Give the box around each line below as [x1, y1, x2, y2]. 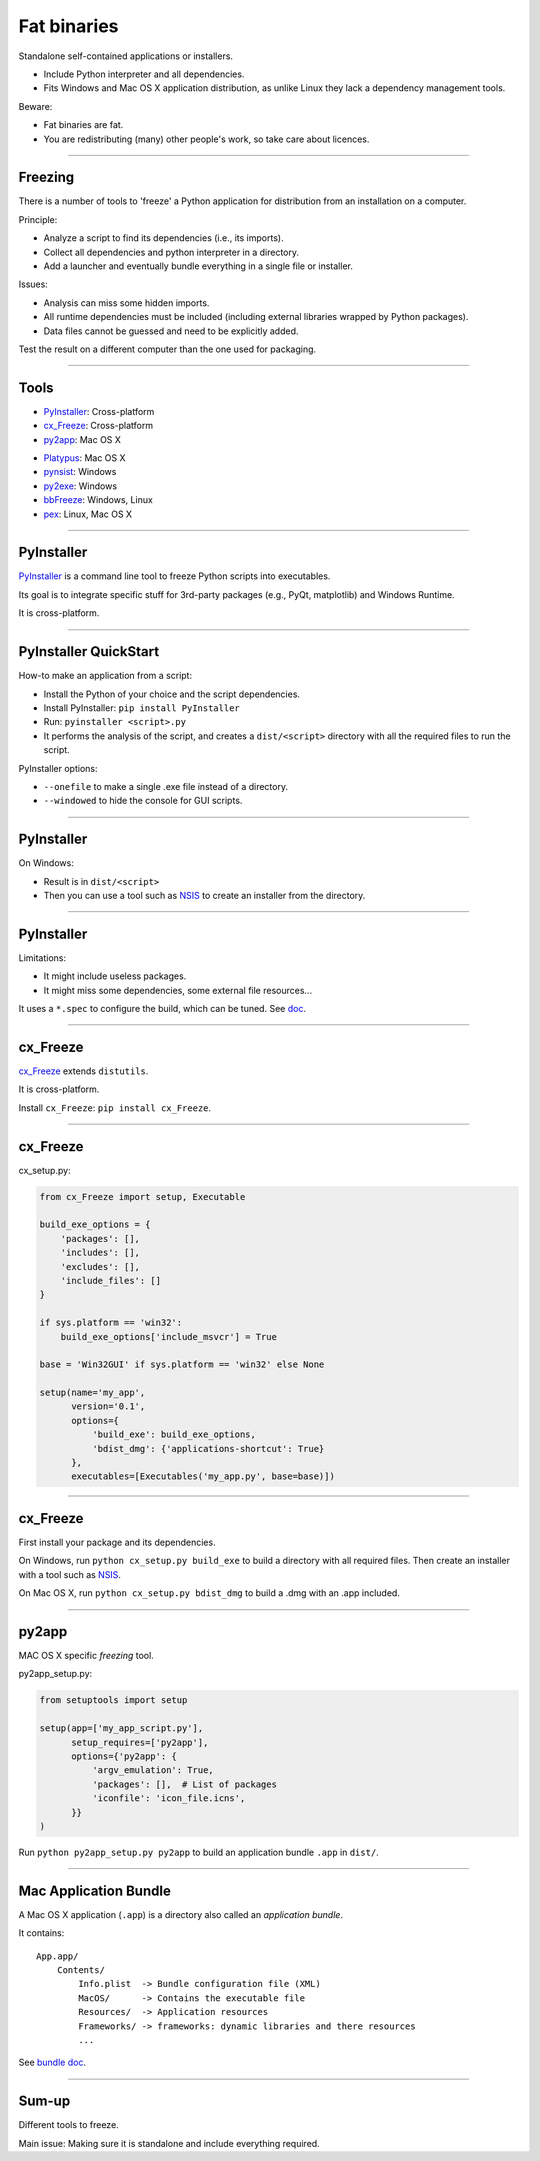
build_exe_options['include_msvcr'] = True [60, 1331, 277, 1342]
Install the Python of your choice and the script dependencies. [43, 688, 300, 700]
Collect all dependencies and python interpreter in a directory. [43, 246, 300, 258]
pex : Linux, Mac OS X [43, 508, 133, 520]
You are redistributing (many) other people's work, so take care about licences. [43, 133, 370, 145]
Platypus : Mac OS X [43, 452, 126, 464]
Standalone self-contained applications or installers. [18, 50, 234, 62]
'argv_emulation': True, [91, 1765, 214, 1776]
